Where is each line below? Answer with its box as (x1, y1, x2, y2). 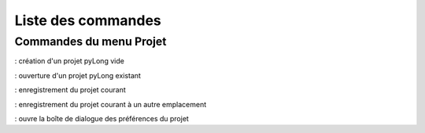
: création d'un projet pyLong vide (14, 56, 125, 66)
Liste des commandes (14, 12, 161, 29)
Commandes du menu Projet (14, 34, 167, 49)
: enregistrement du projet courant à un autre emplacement (14, 99, 207, 109)
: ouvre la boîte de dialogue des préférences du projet (14, 113, 189, 123)
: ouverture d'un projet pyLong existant (14, 70, 142, 80)
